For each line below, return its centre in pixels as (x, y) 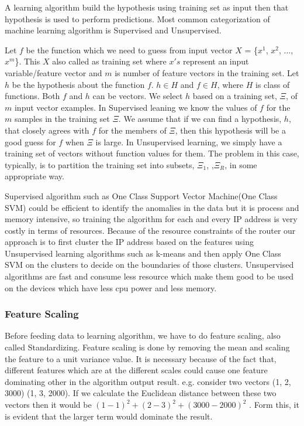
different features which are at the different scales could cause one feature (136, 370)
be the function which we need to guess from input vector (129, 50)
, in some (241, 164)
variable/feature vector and (53, 72)
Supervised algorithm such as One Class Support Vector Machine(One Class (141, 195)
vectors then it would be (48, 405)
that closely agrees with (47, 130)
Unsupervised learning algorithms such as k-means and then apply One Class (143, 253)
